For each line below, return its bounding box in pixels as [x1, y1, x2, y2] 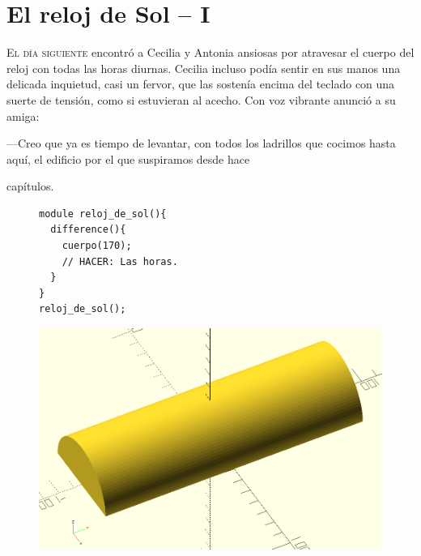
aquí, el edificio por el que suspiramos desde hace [6, 150, 250, 167]
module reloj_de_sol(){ [39, 207, 167, 220]
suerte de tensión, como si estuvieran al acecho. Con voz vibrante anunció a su [6, 91, 396, 108]
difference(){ [50, 224, 126, 236]
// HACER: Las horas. [62, 255, 178, 267]
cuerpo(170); [62, 240, 132, 252]
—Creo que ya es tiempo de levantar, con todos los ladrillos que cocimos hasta [6, 135, 396, 152]
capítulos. [6, 177, 54, 195]
